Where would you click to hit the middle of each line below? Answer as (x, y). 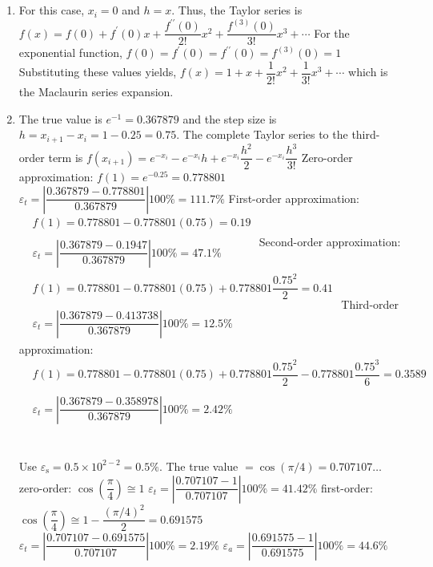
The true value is (60, 118)
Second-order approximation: (330, 241)
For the (332, 32)
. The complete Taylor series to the (262, 134)
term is (66, 157)
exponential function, (70, 53)
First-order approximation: (294, 198)
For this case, (52, 10)
